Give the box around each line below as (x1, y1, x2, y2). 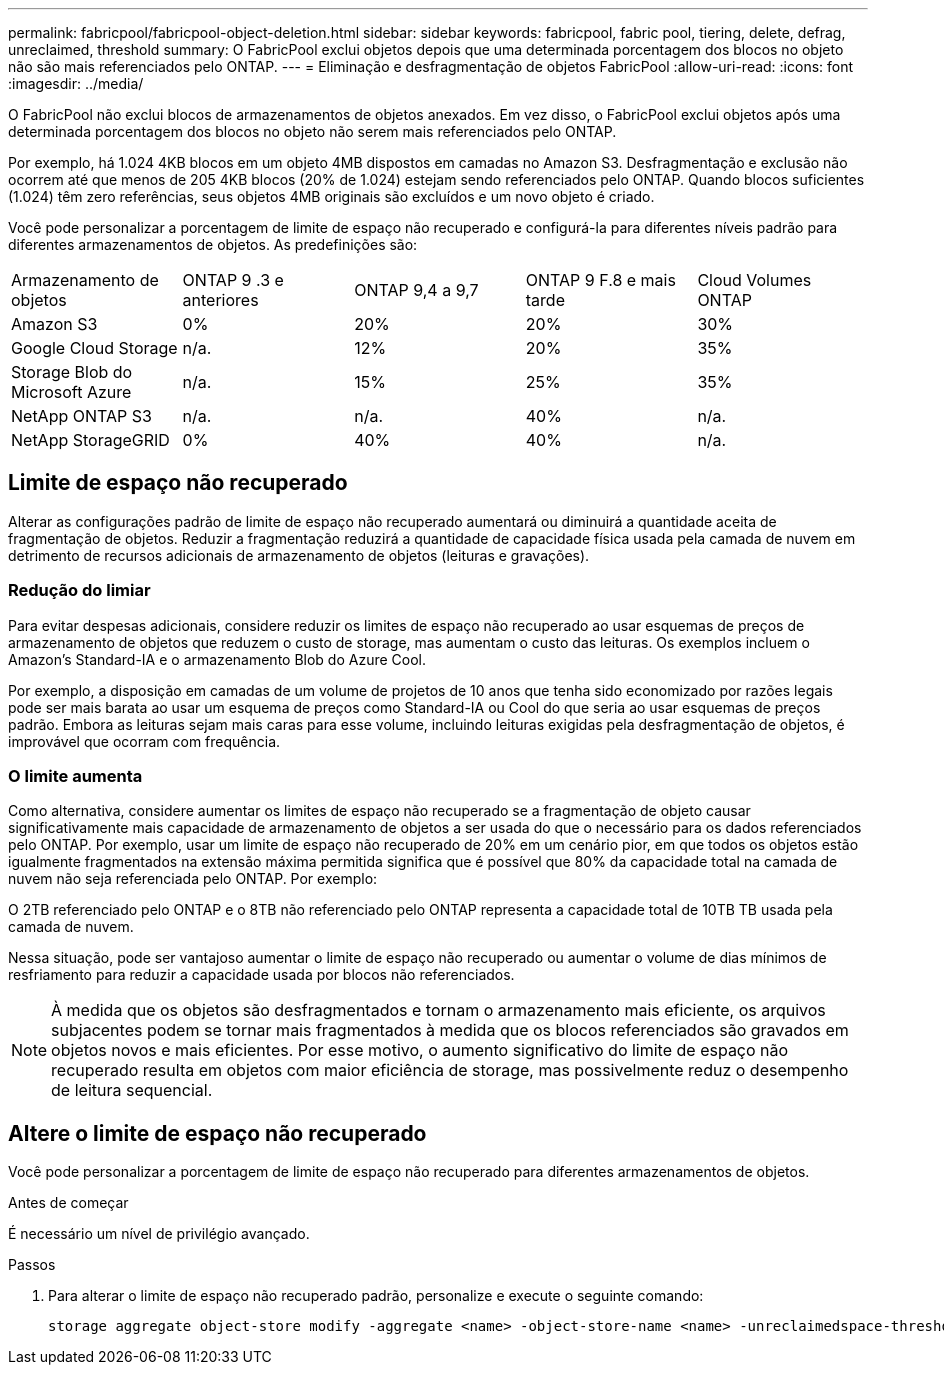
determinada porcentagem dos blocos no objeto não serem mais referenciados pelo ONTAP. (8, 123, 617, 140)
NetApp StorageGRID (11, 430, 170, 450)
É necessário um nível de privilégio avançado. (8, 1225, 310, 1243)
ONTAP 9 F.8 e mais (525, 270, 676, 290)
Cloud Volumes (697, 270, 812, 290)
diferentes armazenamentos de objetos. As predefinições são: (8, 236, 418, 253)
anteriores (182, 290, 259, 310)
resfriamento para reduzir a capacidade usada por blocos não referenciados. (8, 966, 515, 984)
